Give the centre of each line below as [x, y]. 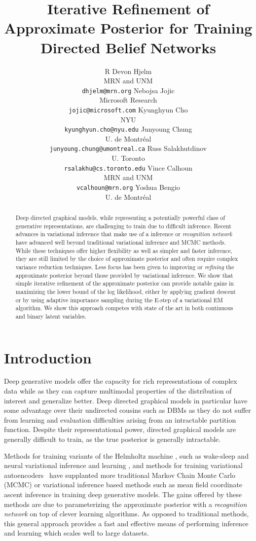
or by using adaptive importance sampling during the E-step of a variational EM [119, 300]
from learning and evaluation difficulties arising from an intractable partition [120, 419]
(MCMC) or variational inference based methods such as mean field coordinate [123, 485]
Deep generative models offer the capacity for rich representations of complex [121, 381]
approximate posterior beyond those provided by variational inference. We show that [124, 275]
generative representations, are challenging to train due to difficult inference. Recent [123, 226]
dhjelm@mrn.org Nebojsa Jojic [128, 90]
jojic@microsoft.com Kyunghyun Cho [128, 109]
